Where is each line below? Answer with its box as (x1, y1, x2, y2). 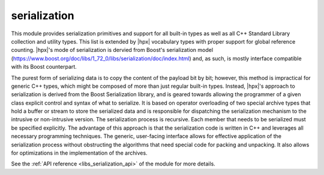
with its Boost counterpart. (11, 63, 77, 70)
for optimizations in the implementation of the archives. (11, 149, 148, 156)
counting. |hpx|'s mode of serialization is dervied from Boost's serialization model (11, 47, 213, 54)
